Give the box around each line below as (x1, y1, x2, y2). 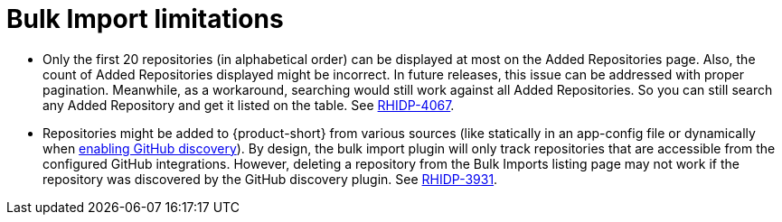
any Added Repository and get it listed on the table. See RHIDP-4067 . (42, 97, 455, 113)
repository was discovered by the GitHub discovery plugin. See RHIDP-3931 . (42, 171, 498, 187)
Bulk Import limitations (6, 4, 284, 34)
